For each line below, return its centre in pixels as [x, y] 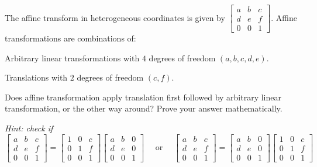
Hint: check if [29, 128]
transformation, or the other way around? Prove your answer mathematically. [144, 108]
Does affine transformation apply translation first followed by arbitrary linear [143, 97]
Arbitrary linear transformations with [72, 58]
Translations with [36, 77]
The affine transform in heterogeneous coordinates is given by [115, 17]
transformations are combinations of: [70, 38]
